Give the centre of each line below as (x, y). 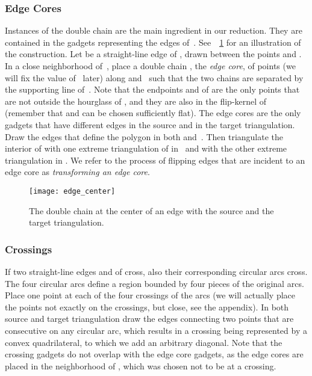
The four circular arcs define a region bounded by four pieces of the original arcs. (154, 283)
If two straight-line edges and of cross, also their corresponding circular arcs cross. (156, 271)
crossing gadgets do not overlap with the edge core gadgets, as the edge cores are (154, 354)
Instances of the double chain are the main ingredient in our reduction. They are (154, 30)
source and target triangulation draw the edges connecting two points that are (149, 319)
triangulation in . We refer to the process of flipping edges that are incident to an (155, 160)
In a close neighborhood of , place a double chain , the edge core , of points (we (150, 66)
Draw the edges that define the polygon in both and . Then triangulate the (144, 136)
